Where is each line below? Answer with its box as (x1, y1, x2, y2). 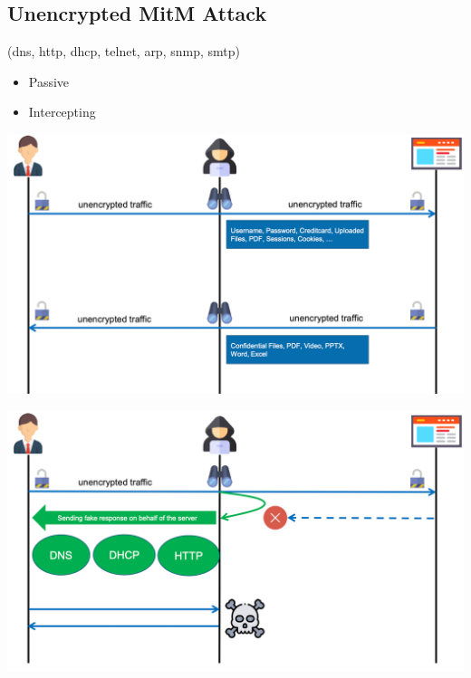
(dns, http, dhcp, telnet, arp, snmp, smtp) (7, 42, 240, 61)
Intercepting (28, 102, 96, 121)
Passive (28, 72, 70, 91)
